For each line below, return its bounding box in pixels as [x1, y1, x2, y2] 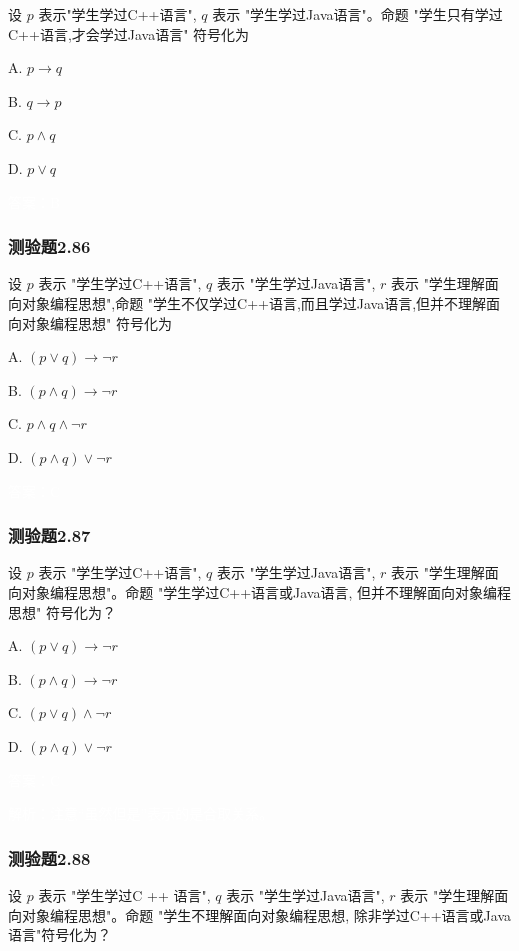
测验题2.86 [8, 234, 91, 259]
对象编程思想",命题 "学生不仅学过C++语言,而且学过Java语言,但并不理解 [21, 292, 487, 313]
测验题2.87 [8, 523, 91, 548]
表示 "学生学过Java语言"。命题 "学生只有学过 [212, 4, 503, 24]
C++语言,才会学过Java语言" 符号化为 [8, 23, 250, 44]
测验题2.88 [8, 845, 91, 870]
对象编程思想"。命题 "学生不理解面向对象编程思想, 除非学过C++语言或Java [21, 904, 511, 925]
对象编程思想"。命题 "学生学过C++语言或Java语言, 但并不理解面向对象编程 [21, 581, 511, 602]
